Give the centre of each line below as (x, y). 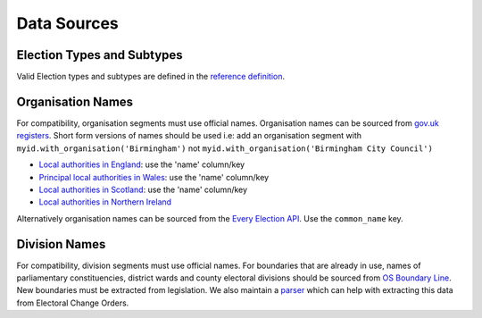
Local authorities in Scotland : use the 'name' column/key (143, 189)
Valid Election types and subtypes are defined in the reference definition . (151, 77)
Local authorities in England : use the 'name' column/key (142, 164)
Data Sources (68, 23)
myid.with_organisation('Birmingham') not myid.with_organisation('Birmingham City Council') (224, 148)
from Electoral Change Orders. (73, 303)
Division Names (61, 244)
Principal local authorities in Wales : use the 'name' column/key (154, 177)
